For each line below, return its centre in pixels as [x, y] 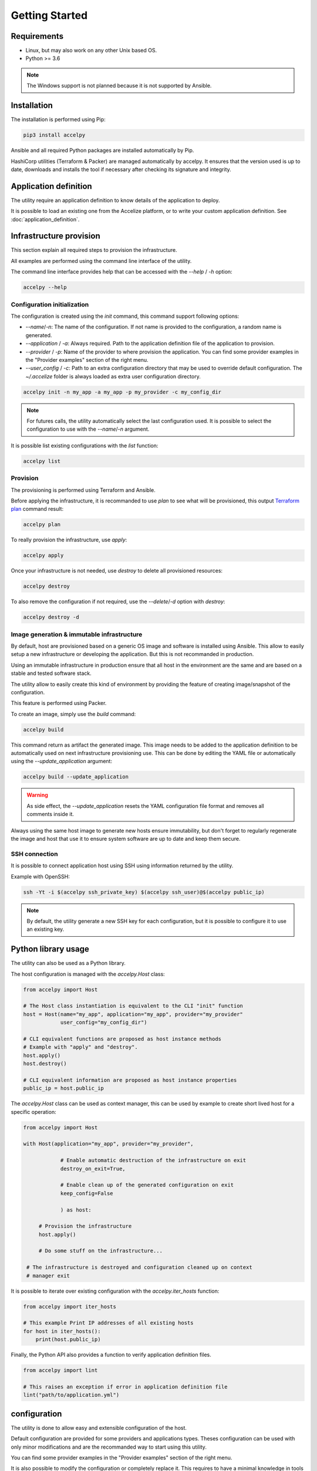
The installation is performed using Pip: [58, 119]
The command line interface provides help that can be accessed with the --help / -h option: [122, 272]
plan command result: [37, 509]
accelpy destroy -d [51, 617]
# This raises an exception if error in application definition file [125, 1387]
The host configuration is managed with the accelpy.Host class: [88, 974]
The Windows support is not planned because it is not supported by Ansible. [119, 86]
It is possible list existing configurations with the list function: [85, 445]
